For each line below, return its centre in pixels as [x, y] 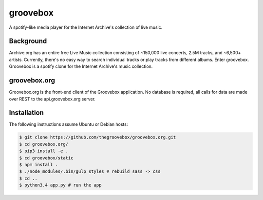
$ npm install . [39, 164]
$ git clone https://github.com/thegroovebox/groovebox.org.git [98, 137]
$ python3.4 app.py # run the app [60, 185]
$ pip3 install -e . [44, 151]
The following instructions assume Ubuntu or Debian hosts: [68, 124]
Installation [26, 113]
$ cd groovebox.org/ [44, 144]
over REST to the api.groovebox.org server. [52, 99]
